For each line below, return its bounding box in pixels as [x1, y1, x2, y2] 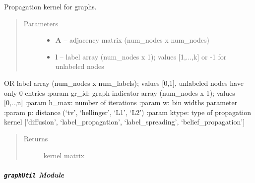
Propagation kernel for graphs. [4, 1, 97, 11]
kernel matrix [43, 150, 84, 160]
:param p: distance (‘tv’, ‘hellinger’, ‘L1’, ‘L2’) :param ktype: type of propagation [4, 107, 252, 117]
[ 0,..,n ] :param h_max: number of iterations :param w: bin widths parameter [4, 97, 238, 108]
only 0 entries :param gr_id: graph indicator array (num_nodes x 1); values [4, 87, 235, 98]
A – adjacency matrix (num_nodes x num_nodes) [55, 35, 209, 45]
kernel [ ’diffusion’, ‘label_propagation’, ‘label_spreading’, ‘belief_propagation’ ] [4, 117, 245, 127]
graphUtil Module [4, 169, 64, 180]
